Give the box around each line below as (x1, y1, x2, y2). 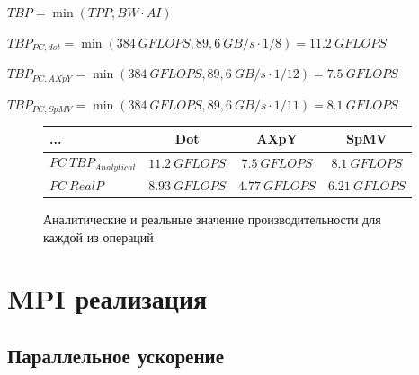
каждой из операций (43, 227, 154, 246)
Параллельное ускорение (7, 342, 224, 370)
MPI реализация (7, 280, 208, 317)
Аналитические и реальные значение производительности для (43, 210, 381, 229)
